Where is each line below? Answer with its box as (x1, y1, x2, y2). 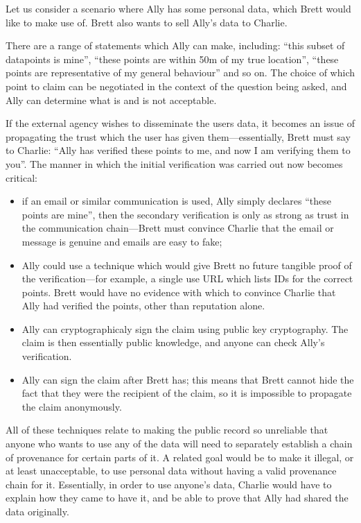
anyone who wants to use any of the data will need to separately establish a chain (6, 436, 353, 451)
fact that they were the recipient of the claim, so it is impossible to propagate (21, 386, 352, 400)
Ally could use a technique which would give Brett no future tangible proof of (21, 257, 352, 272)
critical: (6, 170, 37, 185)
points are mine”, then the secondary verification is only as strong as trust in (21, 207, 349, 221)
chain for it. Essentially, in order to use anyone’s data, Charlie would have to (6, 477, 332, 491)
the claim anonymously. (21, 399, 122, 413)
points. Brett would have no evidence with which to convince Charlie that (21, 284, 336, 299)
